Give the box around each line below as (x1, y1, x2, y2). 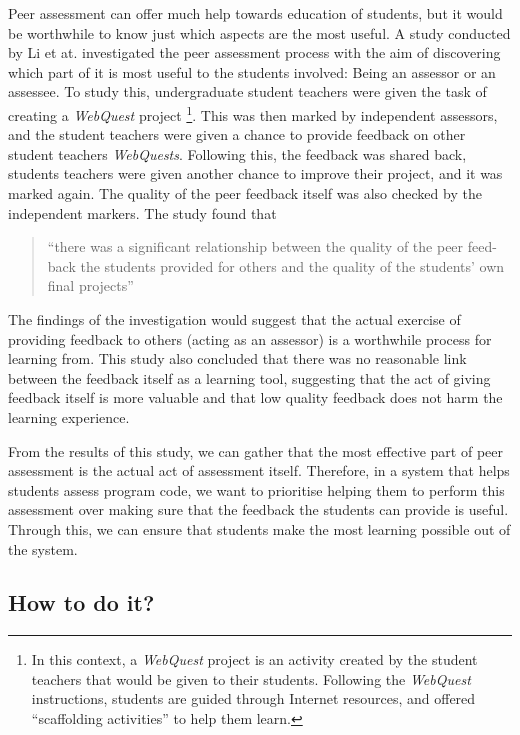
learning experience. (8, 406, 130, 427)
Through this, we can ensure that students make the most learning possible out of (8, 518, 511, 539)
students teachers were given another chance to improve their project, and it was (8, 163, 503, 184)
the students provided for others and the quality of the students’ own (80, 255, 505, 276)
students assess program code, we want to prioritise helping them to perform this (8, 479, 505, 500)
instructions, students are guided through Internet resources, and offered (31, 688, 476, 709)
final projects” (47, 275, 134, 296)
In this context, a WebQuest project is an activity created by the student (31, 649, 478, 670)
